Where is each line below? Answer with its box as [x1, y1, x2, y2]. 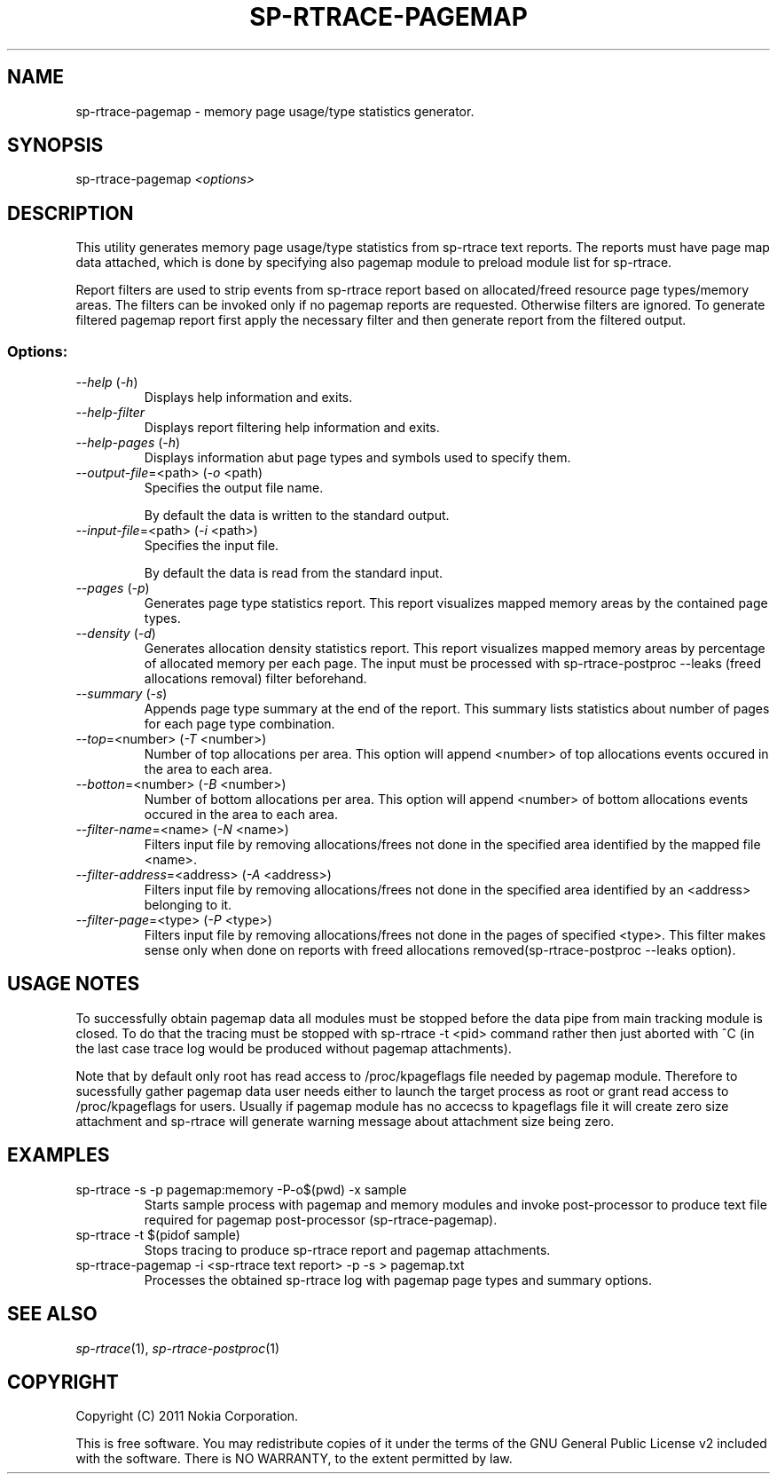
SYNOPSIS [7, 134, 104, 157]
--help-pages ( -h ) [75, 435, 181, 451]
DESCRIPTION [7, 201, 134, 225]
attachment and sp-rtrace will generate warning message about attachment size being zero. [75, 1113, 615, 1129]
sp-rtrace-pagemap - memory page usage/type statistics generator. [75, 103, 475, 119]
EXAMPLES [7, 1144, 110, 1167]
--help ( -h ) [75, 374, 138, 390]
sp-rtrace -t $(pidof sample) [75, 1226, 240, 1242]
